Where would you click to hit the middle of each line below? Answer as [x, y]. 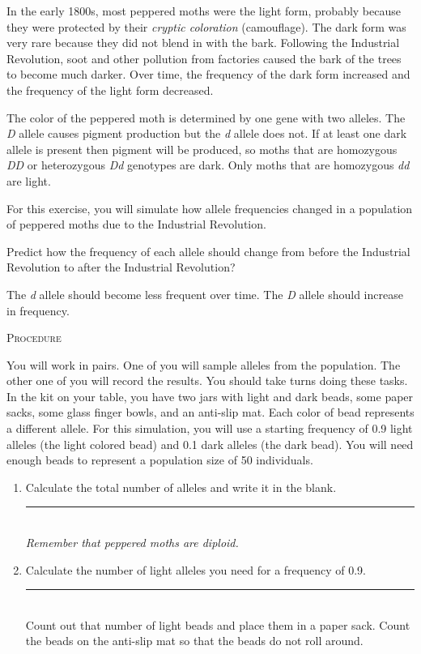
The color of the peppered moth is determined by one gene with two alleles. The [206, 117]
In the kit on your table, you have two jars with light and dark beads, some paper [210, 396]
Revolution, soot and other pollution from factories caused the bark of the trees [204, 58]
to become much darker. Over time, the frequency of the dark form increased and [208, 74]
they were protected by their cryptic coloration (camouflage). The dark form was [206, 26]
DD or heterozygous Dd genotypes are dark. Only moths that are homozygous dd [208, 165]
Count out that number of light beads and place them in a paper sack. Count [218, 624]
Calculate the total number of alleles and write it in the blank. [181, 487]
